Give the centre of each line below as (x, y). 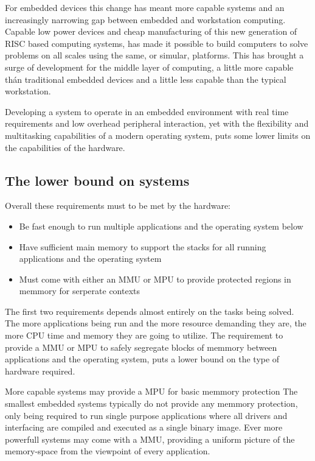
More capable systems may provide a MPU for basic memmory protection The (151, 391)
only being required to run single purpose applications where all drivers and (146, 415)
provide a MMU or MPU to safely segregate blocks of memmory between (141, 347)
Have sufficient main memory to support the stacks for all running (143, 246)
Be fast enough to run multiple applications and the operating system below (161, 226)
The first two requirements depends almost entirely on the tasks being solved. (150, 311)
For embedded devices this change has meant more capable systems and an (145, 7)
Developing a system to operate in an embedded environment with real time (147, 111)
